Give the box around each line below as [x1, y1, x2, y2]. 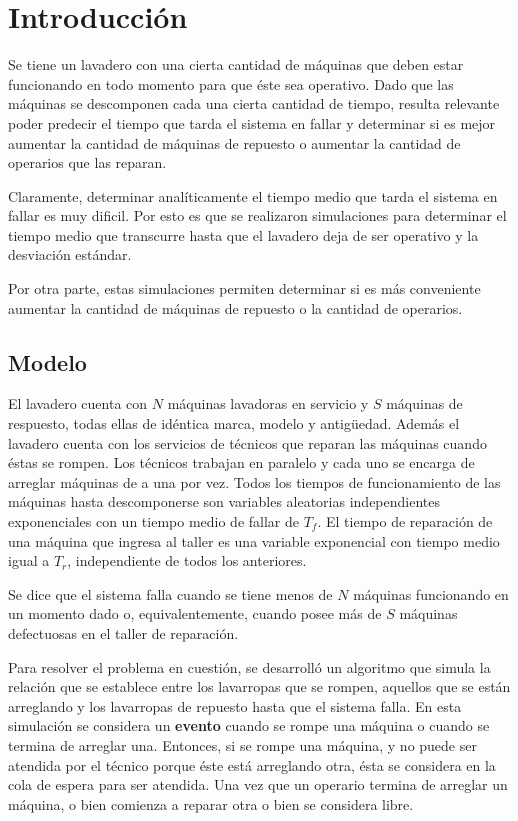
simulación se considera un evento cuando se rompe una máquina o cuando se [8, 715, 490, 736]
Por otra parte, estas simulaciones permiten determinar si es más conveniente [8, 278, 481, 299]
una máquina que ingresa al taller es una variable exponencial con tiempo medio [8, 530, 500, 551]
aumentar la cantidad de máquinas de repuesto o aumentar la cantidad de [8, 132, 461, 153]
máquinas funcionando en [353, 583, 509, 604]
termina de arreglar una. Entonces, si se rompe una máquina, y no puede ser [8, 734, 477, 755]
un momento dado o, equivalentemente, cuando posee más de [8, 603, 382, 624]
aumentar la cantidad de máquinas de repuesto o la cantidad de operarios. [8, 297, 463, 318]
